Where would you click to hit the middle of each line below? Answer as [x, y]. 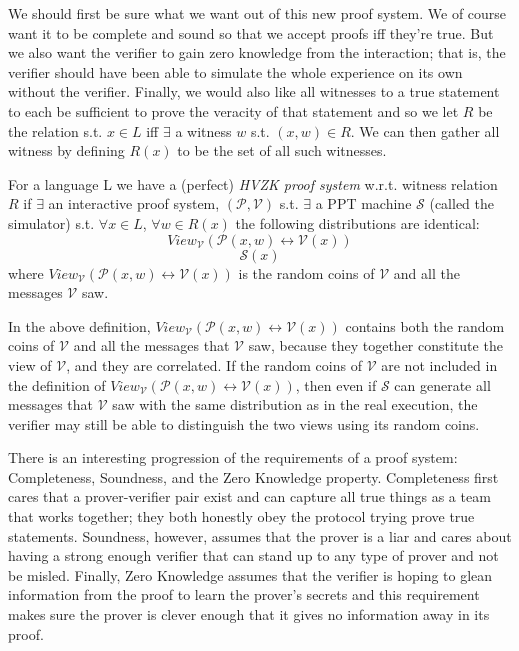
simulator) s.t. [51, 222]
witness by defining [66, 150]
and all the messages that [151, 345]
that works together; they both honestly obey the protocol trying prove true [241, 516]
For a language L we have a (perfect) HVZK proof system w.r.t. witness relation [253, 183]
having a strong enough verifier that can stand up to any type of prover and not [253, 555]
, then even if [336, 384]
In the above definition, [79, 325]
